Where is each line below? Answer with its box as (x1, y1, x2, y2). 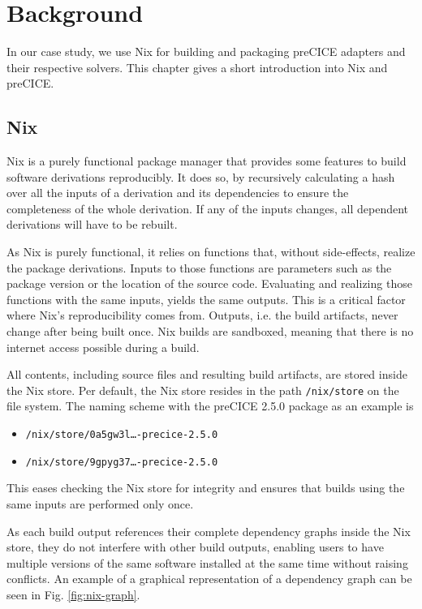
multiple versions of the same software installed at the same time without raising (6, 554, 408, 571)
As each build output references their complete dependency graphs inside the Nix (6, 522, 411, 539)
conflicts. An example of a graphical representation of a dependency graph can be (6, 570, 412, 587)
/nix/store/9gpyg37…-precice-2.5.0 (25, 456, 218, 468)
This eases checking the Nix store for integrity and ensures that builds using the (6, 479, 405, 496)
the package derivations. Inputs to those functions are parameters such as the (6, 259, 392, 276)
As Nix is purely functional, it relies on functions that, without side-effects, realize (6, 243, 416, 260)
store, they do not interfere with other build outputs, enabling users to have (6, 538, 384, 555)
